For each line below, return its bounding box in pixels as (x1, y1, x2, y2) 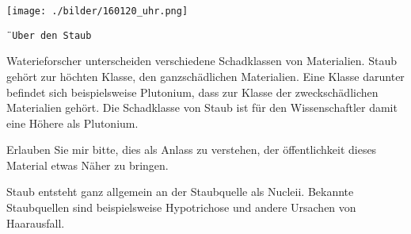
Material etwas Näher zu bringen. (6, 156, 169, 173)
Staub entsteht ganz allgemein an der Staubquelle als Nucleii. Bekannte (6, 183, 354, 200)
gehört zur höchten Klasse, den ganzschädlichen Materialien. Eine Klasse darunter (6, 67, 405, 84)
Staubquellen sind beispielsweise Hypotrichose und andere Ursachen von (6, 199, 356, 216)
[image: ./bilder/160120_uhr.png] (6, 6, 188, 17)
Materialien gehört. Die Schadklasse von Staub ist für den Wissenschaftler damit (6, 99, 398, 116)
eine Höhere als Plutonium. (6, 114, 139, 131)
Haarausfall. (6, 214, 65, 231)
